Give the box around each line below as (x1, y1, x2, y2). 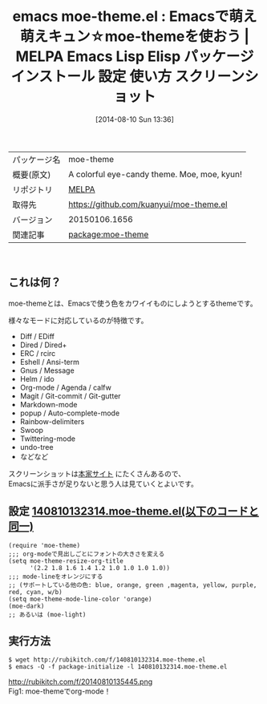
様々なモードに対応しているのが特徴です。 (8, 315, 148, 325)
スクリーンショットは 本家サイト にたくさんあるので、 (8, 468, 186, 478)
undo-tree (19, 442, 54, 451)
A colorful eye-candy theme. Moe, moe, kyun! (67, 168, 243, 180)
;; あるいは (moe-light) (8, 610, 87, 618)
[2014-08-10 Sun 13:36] (95, 114, 175, 124)
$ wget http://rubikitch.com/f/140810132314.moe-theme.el (8, 656, 206, 664)
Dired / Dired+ (19, 340, 67, 350)
